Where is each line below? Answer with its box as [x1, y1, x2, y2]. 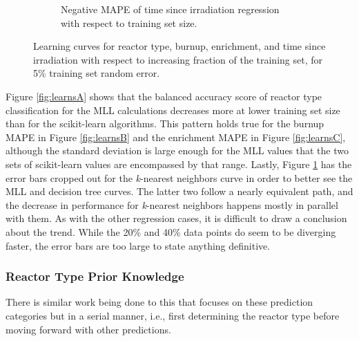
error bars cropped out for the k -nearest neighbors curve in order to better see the [6, 170, 353, 185]
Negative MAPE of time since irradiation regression [61, 2, 280, 16]
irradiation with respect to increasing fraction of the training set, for [33, 52, 322, 66]
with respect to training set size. [61, 15, 197, 30]
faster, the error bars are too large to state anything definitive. [6, 238, 271, 252]
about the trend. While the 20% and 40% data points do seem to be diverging [6, 224, 336, 239]
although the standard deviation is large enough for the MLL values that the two [6, 143, 349, 158]
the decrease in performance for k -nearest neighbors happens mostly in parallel [6, 197, 338, 212]
